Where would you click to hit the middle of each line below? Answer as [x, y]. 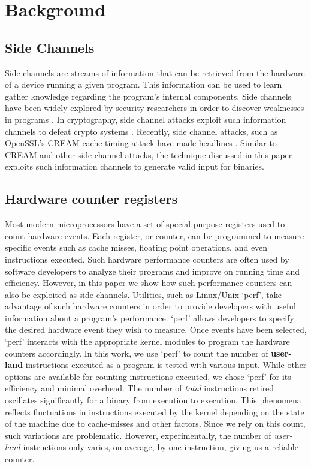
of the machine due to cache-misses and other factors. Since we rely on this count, [155, 424]
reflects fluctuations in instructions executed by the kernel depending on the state [155, 412]
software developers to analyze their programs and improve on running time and [153, 271]
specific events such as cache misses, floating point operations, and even [136, 247]
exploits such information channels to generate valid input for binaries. [135, 166]
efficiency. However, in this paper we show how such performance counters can [149, 283]
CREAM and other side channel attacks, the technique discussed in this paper [149, 154]
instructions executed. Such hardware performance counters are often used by [147, 259]
